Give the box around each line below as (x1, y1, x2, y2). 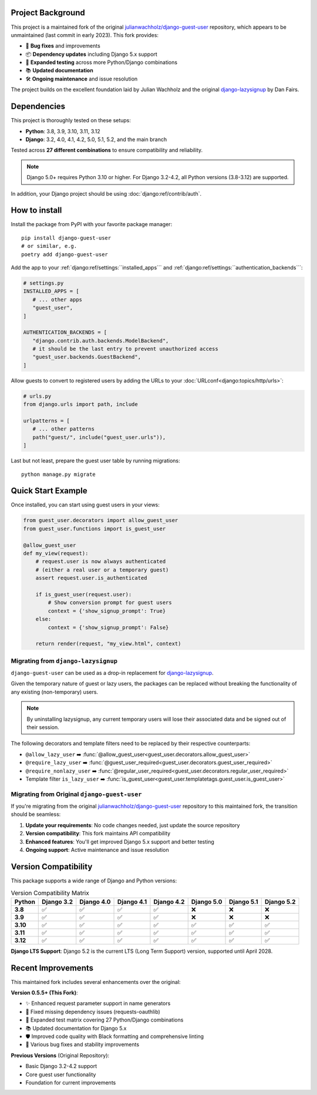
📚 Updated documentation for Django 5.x (25, 1025, 127, 1032)
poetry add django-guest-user (21, 251, 109, 258)
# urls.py (23, 392, 52, 399)
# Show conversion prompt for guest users (48, 599, 173, 606)
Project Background (11, 8, 85, 18)
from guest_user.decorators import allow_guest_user (23, 517, 178, 524)
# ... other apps (32, 296, 82, 303)
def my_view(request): (23, 550, 89, 556)
